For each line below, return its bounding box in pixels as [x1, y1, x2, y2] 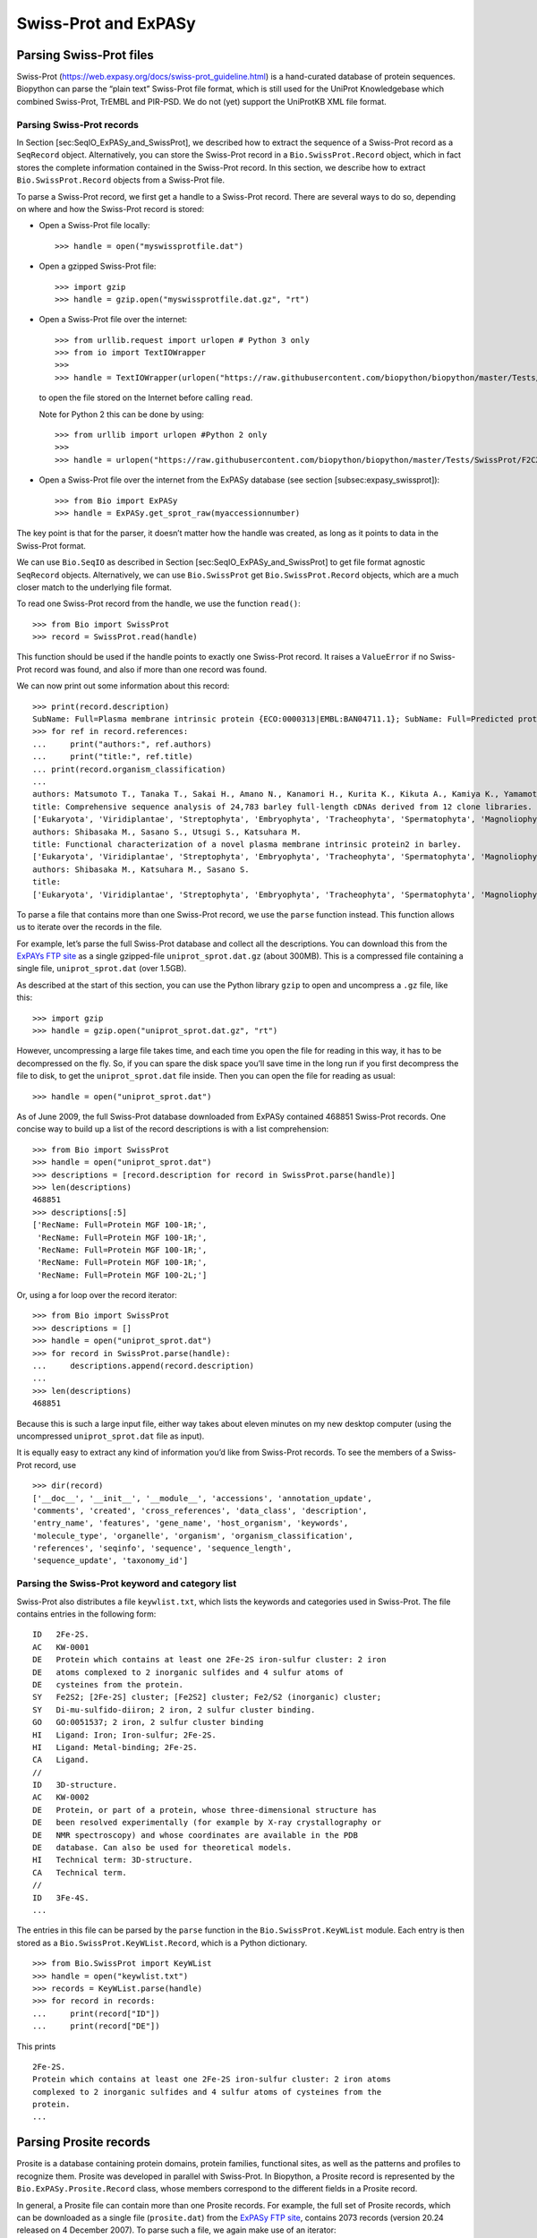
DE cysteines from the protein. [32, 1679, 183, 1689]
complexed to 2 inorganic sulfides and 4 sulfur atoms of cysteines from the [32, 2087, 382, 2097]
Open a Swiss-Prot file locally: [38, 220, 150, 231]
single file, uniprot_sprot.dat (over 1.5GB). [16, 963, 187, 974]
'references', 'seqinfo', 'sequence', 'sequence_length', [32, 1543, 293, 1553]
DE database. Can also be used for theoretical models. [32, 1842, 293, 1853]
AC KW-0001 [32, 1642, 89, 1652]
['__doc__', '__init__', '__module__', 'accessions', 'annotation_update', [32, 1493, 372, 1503]
